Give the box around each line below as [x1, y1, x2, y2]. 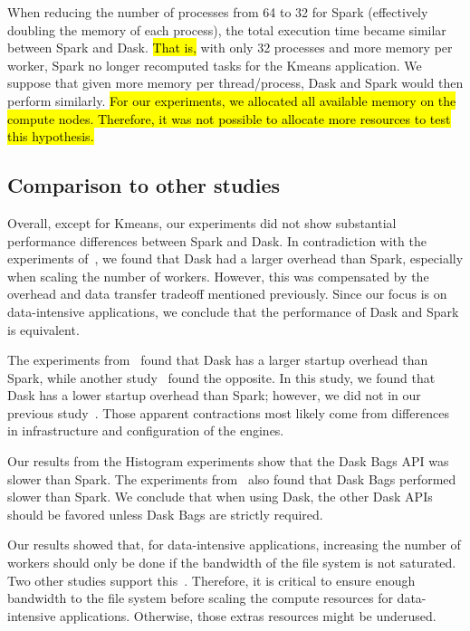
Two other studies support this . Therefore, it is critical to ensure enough [7, 570, 416, 589]
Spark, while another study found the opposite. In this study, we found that [7, 368, 436, 387]
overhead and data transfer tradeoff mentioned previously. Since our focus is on [7, 284, 447, 303]
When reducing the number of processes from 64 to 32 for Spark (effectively [7, 3, 428, 21]
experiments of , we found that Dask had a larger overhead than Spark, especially [7, 249, 464, 268]
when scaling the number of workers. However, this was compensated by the [7, 266, 429, 285]
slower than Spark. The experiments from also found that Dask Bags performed [7, 469, 456, 488]
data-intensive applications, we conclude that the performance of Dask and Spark [7, 301, 459, 320]
